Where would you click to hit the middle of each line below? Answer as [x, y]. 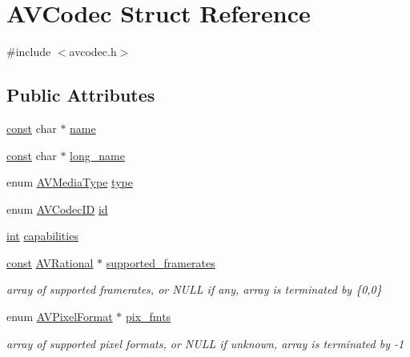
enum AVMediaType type [70, 182]
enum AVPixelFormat [60, 317]
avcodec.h [93, 52]
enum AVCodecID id [57, 209]
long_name [97, 155]
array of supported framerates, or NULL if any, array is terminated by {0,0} [194, 289]
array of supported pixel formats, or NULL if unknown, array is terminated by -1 [205, 343]
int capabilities [42, 236]
